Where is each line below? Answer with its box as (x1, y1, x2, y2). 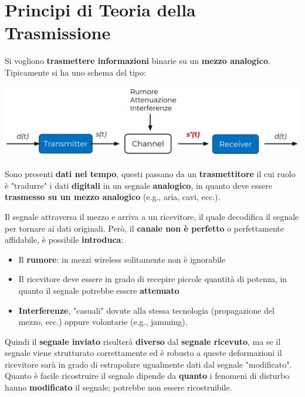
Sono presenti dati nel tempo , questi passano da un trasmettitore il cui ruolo (5, 168, 296, 180)
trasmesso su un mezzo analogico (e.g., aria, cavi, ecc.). (5, 191, 221, 203)
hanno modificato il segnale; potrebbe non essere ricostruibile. (5, 381, 232, 393)
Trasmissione (5, 21, 111, 45)
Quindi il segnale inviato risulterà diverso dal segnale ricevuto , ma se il (5, 335, 281, 347)
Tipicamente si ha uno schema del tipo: (5, 66, 146, 78)
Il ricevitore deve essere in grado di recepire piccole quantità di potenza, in (18, 273, 287, 285)
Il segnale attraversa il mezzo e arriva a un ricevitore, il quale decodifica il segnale (5, 210, 299, 222)
